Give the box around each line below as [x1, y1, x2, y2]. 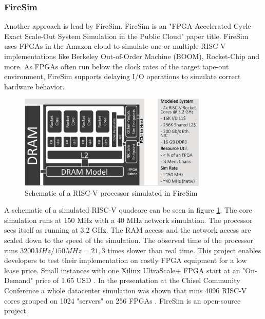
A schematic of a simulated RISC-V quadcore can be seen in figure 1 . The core [4, 204, 252, 215]
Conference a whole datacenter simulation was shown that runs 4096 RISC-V [4, 285, 247, 295]
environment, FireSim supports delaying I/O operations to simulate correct [4, 71, 241, 82]
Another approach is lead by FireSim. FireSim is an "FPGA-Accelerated [4, 21, 232, 31]
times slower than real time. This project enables [107, 245, 261, 255]
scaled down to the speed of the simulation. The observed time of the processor [4, 234, 254, 245]
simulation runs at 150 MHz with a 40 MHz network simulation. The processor [4, 214, 253, 225]
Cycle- [233, 21, 254, 31]
